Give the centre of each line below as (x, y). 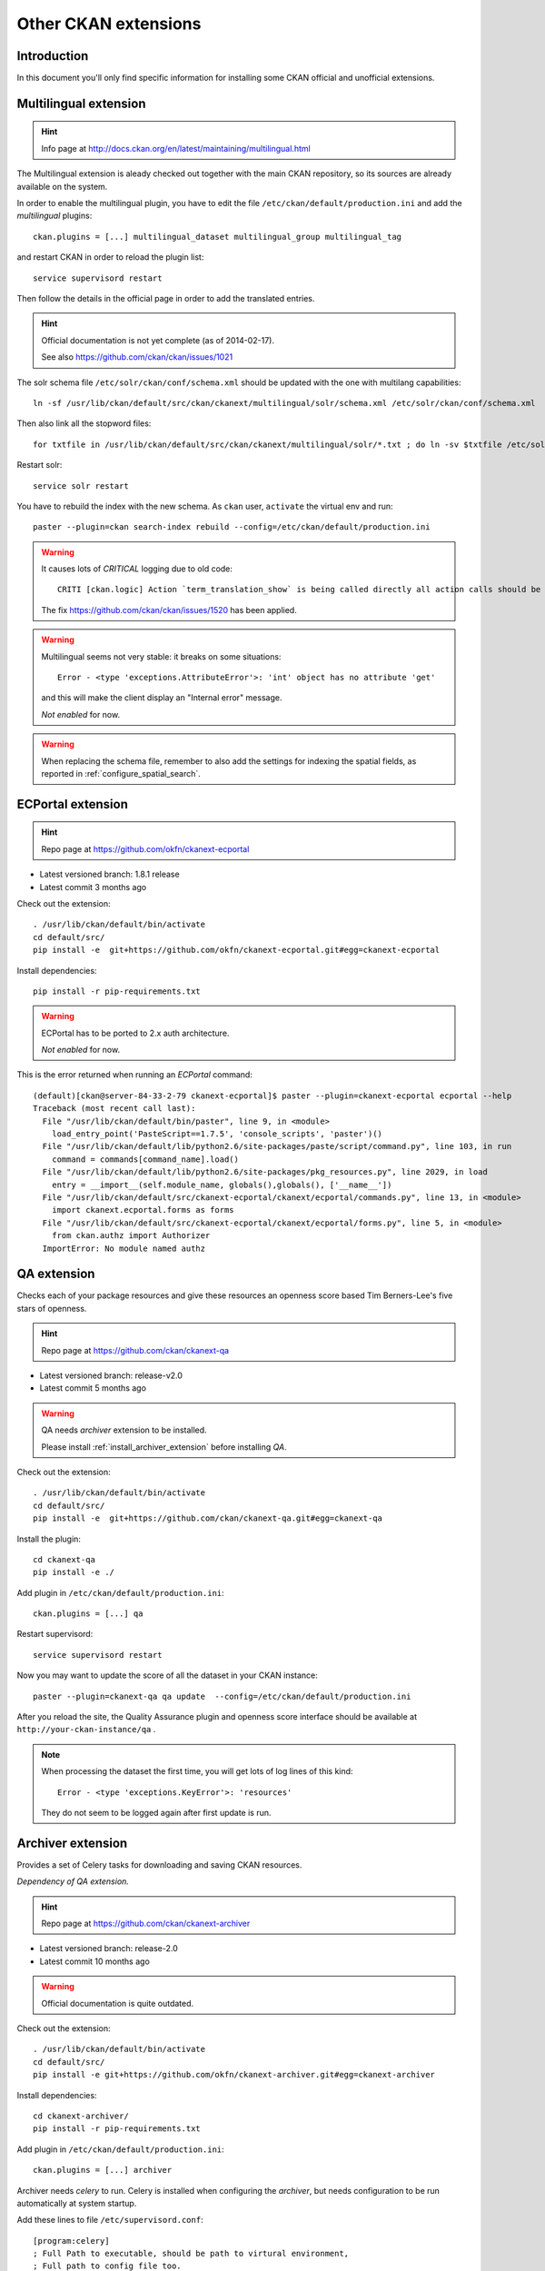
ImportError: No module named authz (124, 1248)
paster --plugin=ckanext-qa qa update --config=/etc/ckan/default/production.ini (222, 1696)
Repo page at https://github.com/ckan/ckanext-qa (135, 1350)
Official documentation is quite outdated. (118, 2003)
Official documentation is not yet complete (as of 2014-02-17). (158, 340)
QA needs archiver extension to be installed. (124, 1430)
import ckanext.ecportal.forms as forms (143, 1210)
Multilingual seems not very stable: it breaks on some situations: (161, 656)
